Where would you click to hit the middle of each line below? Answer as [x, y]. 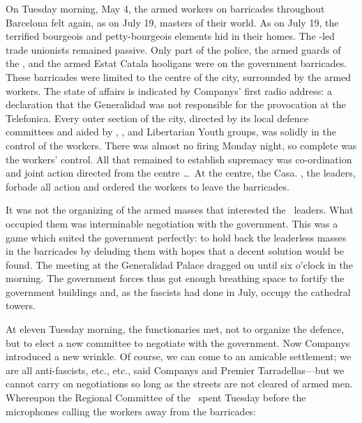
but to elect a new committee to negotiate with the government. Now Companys [178, 342]
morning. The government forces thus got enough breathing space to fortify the [175, 278]
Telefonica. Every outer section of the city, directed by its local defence [157, 118]
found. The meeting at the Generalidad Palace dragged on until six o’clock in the [179, 264]
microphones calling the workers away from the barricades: [131, 411]
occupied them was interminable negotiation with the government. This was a [172, 223]
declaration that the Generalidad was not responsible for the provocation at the [176, 104]
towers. [21, 305]
